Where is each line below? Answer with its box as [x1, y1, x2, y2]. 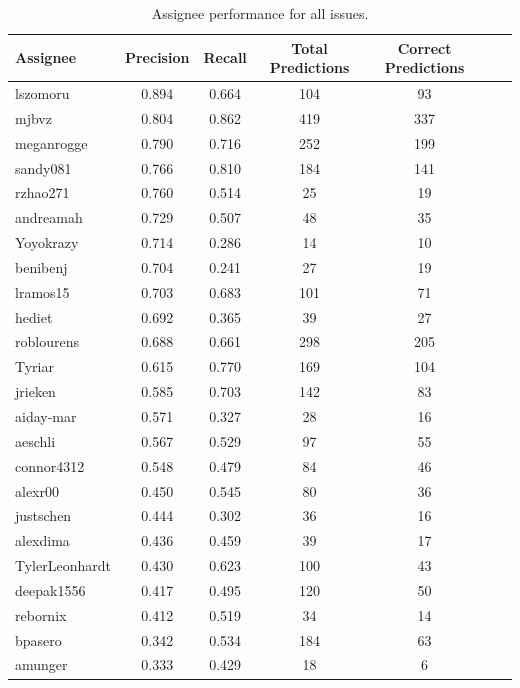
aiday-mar [15, 406, 77, 426]
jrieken [15, 381, 56, 402]
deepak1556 [15, 579, 86, 600]
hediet [15, 306, 53, 327]
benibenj [15, 256, 68, 277]
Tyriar [15, 356, 54, 377]
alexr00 [15, 480, 59, 501]
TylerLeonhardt [15, 555, 111, 576]
